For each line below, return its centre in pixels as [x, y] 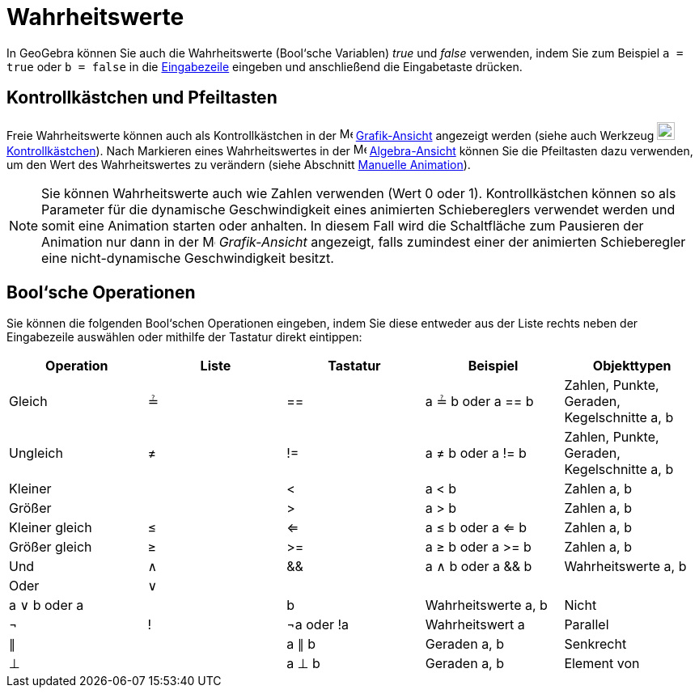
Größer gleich [51, 547]
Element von [602, 664]
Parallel [587, 625]
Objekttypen [632, 366]
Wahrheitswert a [475, 625]
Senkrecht [595, 644]
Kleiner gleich [51, 528]
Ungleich [36, 453]
